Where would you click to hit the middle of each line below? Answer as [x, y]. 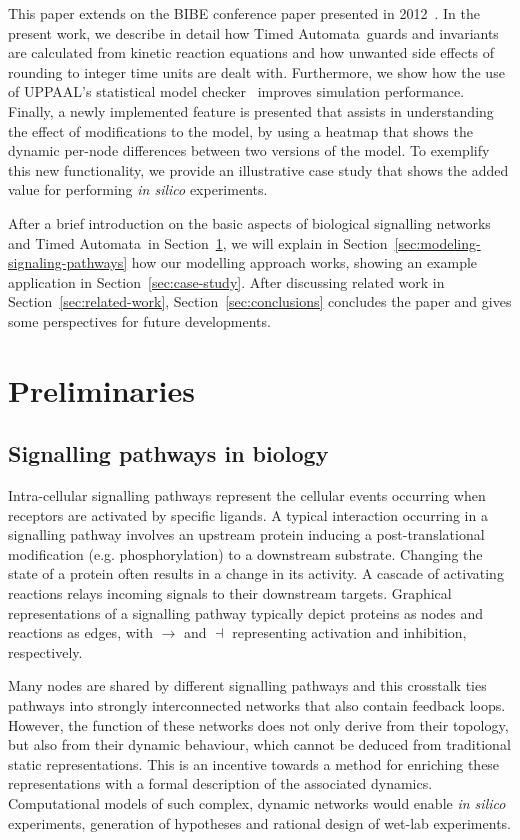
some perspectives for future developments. [139, 320]
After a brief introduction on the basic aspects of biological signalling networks [249, 222]
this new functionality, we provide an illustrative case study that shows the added [258, 169]
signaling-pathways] [68, 262]
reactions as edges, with [80, 632]
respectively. [45, 651]
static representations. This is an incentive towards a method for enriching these [254, 763]
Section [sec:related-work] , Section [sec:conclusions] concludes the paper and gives [260, 301]
